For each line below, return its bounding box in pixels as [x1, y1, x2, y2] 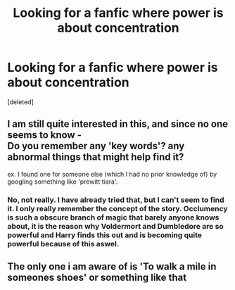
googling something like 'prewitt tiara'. [7, 177, 118, 186]
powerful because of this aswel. [7, 239, 120, 248]
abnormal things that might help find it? [7, 151, 184, 163]
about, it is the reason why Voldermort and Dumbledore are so [7, 221, 224, 231]
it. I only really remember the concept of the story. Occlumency [7, 203, 228, 213]
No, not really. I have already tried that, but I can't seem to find [7, 195, 224, 205]
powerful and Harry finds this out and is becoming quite [7, 230, 203, 240]
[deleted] [7, 97, 34, 106]
